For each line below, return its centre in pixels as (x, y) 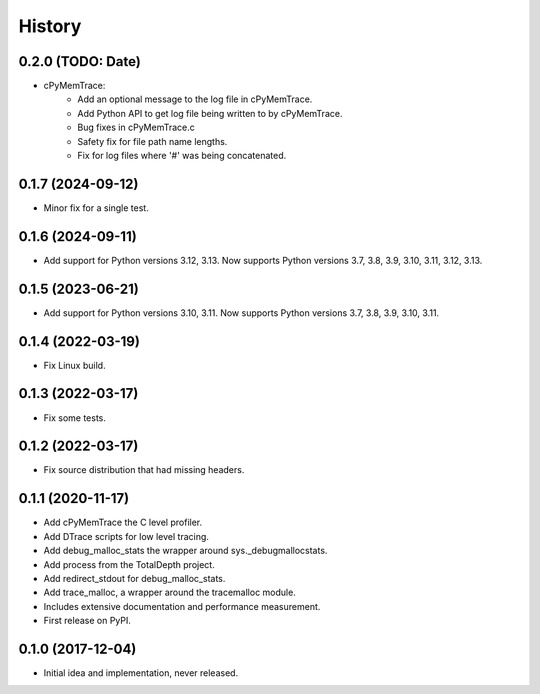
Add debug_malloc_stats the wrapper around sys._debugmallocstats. (185, 551)
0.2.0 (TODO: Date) (80, 61)
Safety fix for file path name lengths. (152, 141)
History (50, 26)
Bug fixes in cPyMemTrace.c (136, 127)
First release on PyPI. (87, 621)
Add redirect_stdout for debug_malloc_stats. (134, 578)
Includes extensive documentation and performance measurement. (182, 606)
